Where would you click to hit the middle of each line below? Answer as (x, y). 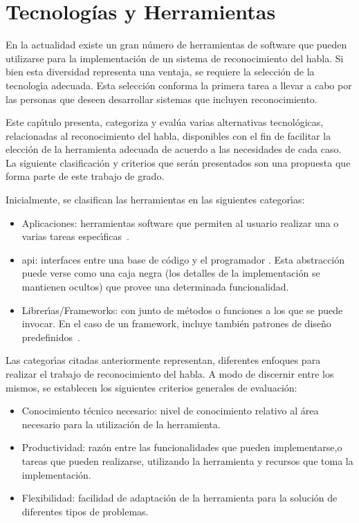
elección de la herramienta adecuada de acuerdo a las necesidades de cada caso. (174, 149)
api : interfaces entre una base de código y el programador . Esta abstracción (183, 259)
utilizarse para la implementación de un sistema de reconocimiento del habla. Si (175, 58)
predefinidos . (51, 337)
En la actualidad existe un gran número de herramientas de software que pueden (176, 45)
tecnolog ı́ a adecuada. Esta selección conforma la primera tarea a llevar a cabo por (179, 85)
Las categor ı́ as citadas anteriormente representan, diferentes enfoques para (163, 360)
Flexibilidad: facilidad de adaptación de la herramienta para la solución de (179, 498)
